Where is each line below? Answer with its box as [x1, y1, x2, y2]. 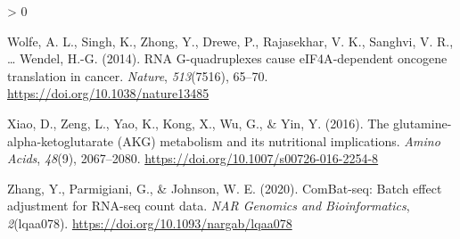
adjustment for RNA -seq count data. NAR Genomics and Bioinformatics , [7, 196, 410, 215]
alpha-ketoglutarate [7, 131, 114, 150]
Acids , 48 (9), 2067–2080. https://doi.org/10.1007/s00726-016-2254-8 [7, 149, 379, 168]
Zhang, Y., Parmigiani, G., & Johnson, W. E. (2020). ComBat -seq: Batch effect [7, 178, 442, 197]
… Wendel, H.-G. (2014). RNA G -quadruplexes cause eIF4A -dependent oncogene [7, 49, 448, 68]
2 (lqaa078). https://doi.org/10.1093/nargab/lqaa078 [7, 213, 292, 232]
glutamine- [392, 113, 452, 132]
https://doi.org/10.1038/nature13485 [7, 84, 209, 103]
